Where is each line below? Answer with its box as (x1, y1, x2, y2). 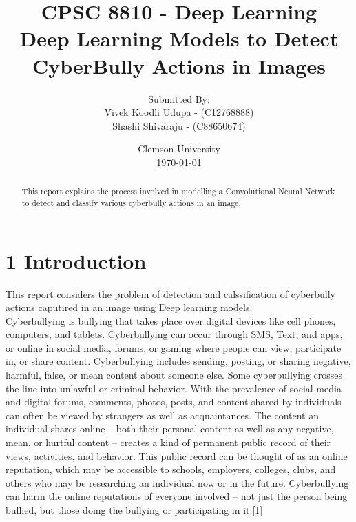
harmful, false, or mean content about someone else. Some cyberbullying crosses (6, 368, 343, 382)
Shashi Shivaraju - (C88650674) (112, 118, 246, 132)
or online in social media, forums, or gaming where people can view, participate (6, 340, 342, 354)
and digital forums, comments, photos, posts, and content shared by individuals (6, 394, 342, 409)
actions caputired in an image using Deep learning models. (6, 300, 253, 314)
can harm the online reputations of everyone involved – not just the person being (6, 489, 348, 503)
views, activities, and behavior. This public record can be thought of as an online (6, 448, 348, 463)
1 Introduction (6, 246, 147, 274)
